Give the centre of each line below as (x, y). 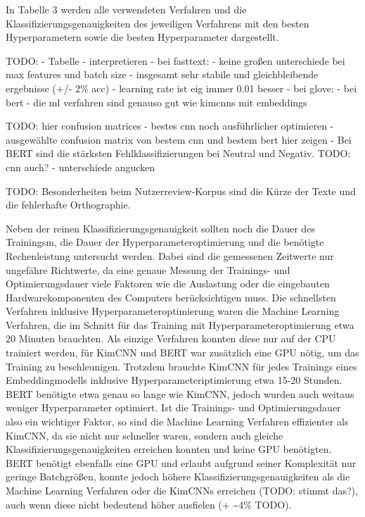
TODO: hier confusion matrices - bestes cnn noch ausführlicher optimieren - (170, 126)
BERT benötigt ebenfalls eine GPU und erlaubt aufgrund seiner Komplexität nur (181, 462)
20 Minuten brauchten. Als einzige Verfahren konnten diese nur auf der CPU (171, 338)
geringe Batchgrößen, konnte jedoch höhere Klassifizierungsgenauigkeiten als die (178, 476)
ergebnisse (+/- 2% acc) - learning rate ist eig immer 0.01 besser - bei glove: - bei (181, 88)
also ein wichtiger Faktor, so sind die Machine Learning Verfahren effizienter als (177, 422)
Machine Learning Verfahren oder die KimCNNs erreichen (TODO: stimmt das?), (182, 490)
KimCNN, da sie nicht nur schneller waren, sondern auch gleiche (145, 435)
